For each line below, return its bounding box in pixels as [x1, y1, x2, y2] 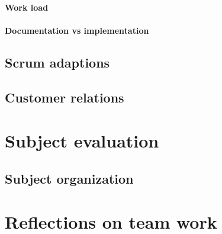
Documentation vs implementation [5, 24, 149, 36]
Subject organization [5, 169, 134, 187]
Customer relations [5, 88, 124, 106]
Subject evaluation [5, 129, 159, 153]
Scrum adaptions [5, 53, 110, 71]
